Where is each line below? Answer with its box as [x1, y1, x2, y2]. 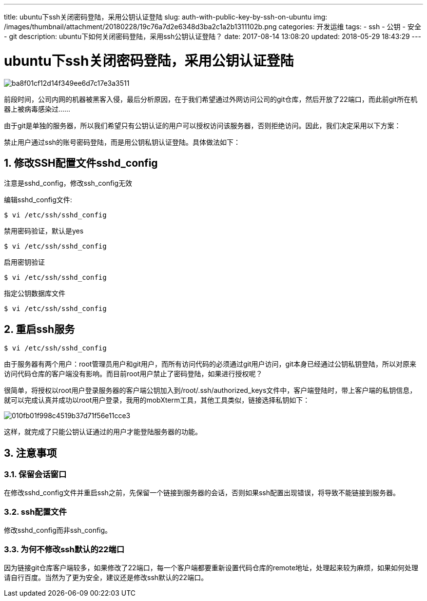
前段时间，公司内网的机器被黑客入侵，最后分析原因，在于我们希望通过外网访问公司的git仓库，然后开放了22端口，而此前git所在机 [4, 95, 418, 103]
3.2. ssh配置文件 [4, 506, 67, 517]
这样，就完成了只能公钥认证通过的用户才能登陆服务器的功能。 [4, 427, 202, 436]
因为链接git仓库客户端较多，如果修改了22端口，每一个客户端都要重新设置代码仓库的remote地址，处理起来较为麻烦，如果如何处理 [4, 563, 419, 572]
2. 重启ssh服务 [4, 323, 75, 335]
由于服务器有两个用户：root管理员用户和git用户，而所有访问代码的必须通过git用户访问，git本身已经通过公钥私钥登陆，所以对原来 [4, 360, 417, 368]
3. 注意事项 [4, 446, 57, 459]
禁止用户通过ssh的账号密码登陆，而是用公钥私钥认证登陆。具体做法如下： [4, 137, 241, 146]
